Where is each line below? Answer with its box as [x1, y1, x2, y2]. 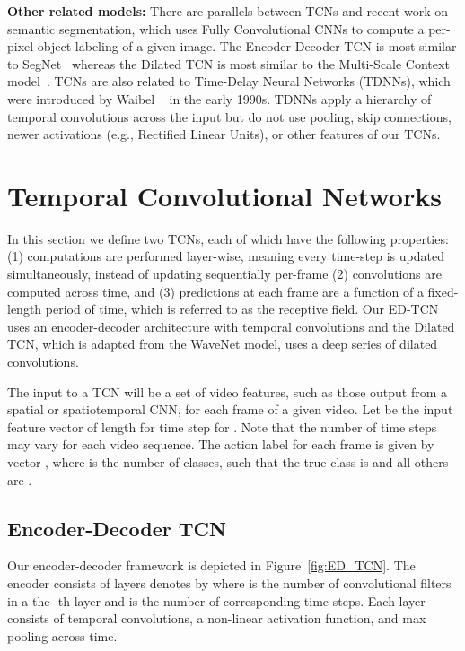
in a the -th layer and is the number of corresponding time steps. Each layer [7, 591, 426, 610]
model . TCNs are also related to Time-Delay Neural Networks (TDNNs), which [7, 72, 451, 91]
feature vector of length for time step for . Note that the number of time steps [7, 417, 437, 436]
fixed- [427, 282, 459, 300]
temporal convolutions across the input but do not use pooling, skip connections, [7, 107, 452, 126]
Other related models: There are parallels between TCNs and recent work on [7, 2, 449, 20]
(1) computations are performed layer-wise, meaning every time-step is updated [7, 247, 444, 265]
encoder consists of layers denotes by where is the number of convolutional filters [7, 573, 452, 592]
